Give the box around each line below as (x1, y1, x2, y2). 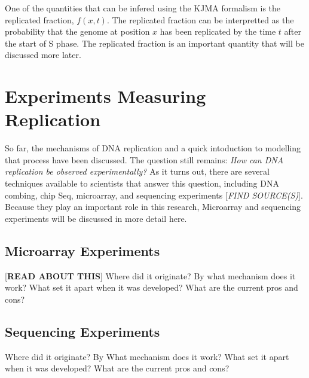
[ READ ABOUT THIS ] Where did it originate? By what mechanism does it (5, 269, 296, 282)
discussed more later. (5, 48, 81, 61)
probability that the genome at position (5, 25, 150, 38)
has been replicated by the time (160, 25, 276, 38)
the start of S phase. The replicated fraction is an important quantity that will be (5, 36, 304, 49)
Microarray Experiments (5, 241, 160, 260)
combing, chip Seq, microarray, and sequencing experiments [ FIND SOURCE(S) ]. (5, 188, 303, 201)
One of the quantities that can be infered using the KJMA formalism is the (5, 2, 281, 14)
